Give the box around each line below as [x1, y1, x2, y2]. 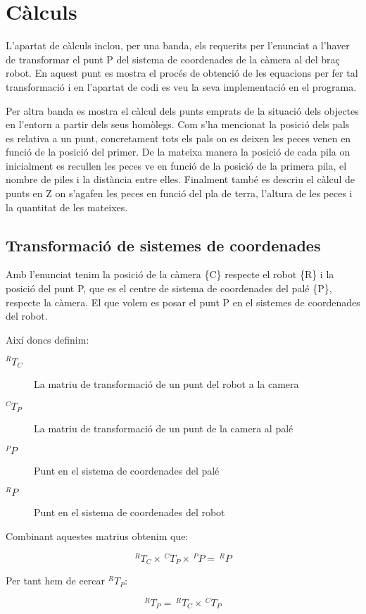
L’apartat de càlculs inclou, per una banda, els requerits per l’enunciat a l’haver [6, 38, 350, 53]
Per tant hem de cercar [6, 573, 106, 588]
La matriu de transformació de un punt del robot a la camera [34, 376, 299, 391]
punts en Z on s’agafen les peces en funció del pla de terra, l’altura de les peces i [6, 186, 353, 201]
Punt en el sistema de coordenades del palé [34, 463, 220, 477]
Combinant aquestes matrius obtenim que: [6, 529, 189, 544]
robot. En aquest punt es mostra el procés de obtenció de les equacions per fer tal [6, 65, 358, 80]
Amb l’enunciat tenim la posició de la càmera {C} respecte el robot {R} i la [6, 267, 334, 282]
